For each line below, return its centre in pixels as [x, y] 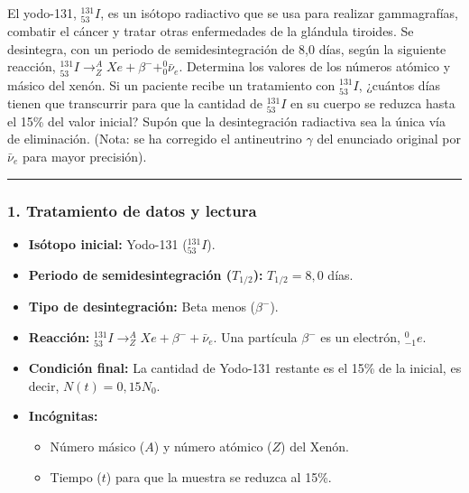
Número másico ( [97, 446]
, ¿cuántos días [400, 84]
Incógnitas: [63, 416]
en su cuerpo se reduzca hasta [373, 102]
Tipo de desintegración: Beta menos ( [142, 307]
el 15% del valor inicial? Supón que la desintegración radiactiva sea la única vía [226, 121]
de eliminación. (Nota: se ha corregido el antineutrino [155, 139]
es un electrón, [360, 337]
